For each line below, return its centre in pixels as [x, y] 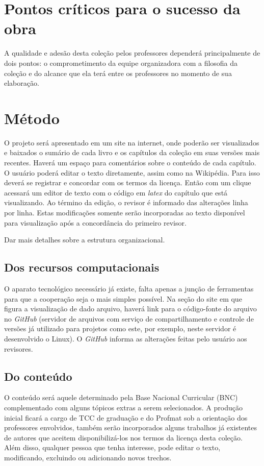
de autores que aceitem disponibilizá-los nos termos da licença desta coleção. [123, 437]
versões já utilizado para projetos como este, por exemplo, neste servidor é [120, 328]
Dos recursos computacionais [82, 267]
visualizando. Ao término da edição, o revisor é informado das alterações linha [126, 202]
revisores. [19, 348]
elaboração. [22, 83]
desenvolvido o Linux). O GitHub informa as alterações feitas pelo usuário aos [126, 338]
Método [32, 118]
